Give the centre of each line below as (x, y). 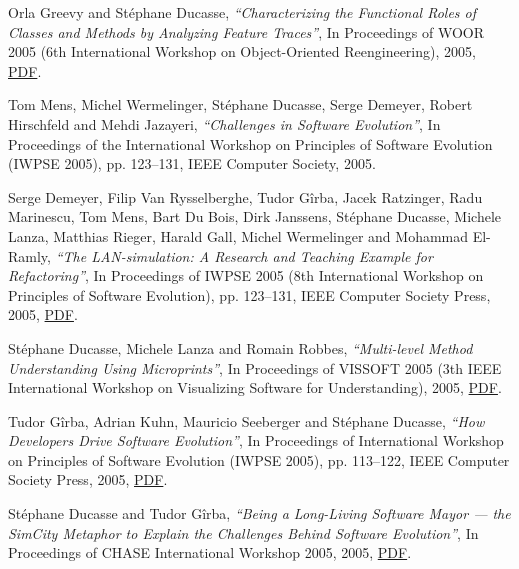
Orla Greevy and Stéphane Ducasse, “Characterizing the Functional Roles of (242, 12)
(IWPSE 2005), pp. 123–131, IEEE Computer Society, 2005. (192, 163)
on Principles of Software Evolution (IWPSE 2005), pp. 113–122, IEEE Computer (259, 459)
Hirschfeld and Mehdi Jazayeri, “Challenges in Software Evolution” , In (224, 123)
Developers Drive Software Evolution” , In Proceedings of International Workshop (256, 440)
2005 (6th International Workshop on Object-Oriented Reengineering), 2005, (242, 51)
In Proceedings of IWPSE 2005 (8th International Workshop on (288, 275)
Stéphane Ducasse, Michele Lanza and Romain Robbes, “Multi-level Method (240, 347)
